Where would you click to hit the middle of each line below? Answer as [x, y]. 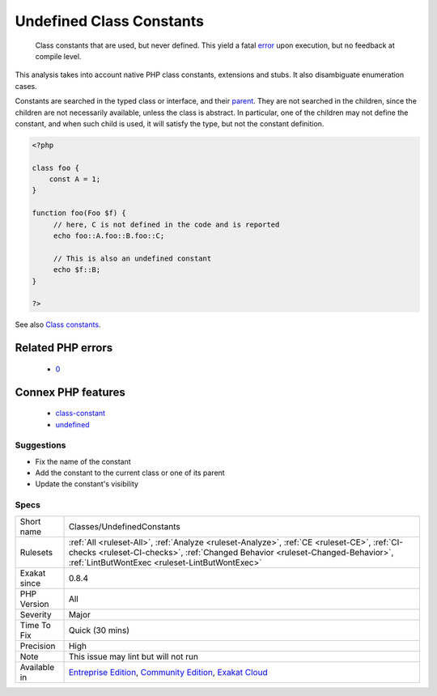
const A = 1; [75, 179]
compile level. [58, 56]
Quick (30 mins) [99, 630]
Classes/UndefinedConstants [125, 526]
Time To [36, 625]
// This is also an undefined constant [132, 258]
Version [34, 604]
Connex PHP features [70, 392]
